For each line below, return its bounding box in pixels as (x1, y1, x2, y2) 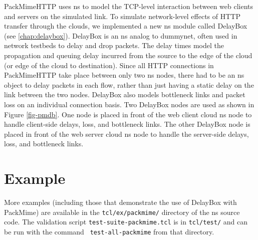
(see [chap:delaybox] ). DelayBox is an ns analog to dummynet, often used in (4, 30, 237, 41)
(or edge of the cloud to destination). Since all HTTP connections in (4, 60, 214, 70)
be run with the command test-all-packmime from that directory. (4, 226, 214, 236)
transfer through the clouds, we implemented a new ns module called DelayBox (4, 21, 247, 31)
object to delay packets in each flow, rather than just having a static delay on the (4, 79, 254, 90)
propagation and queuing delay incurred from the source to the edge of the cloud (4, 50, 252, 60)
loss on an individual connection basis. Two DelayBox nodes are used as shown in (4, 99, 254, 109)
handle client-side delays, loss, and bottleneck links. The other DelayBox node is (4, 119, 250, 129)
